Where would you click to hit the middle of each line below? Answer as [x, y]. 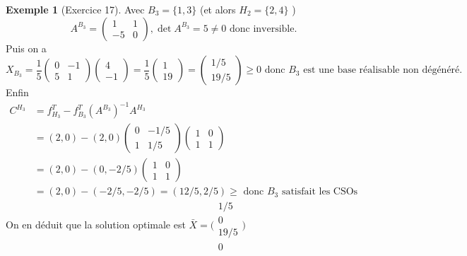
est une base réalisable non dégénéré [382, 70]
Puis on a [26, 48]
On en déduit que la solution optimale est [96, 224]
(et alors [218, 9]
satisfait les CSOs [320, 192]
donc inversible [262, 29]
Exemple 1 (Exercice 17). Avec [75, 9]
